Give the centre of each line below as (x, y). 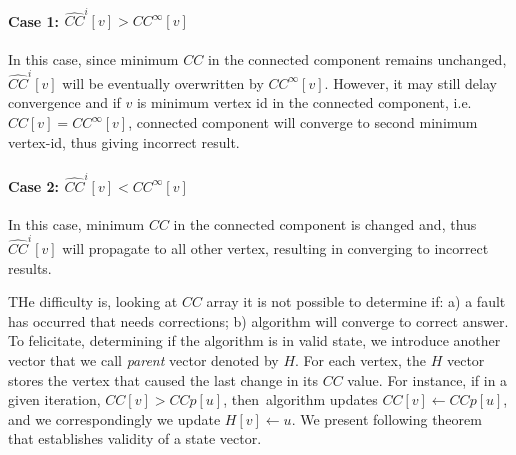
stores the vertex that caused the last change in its (163, 379)
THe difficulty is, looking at (93, 301)
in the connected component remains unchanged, (357, 58)
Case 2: (34, 185)
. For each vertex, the (360, 360)
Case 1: (34, 20)
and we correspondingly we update (114, 418)
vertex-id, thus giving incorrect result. (124, 141)
